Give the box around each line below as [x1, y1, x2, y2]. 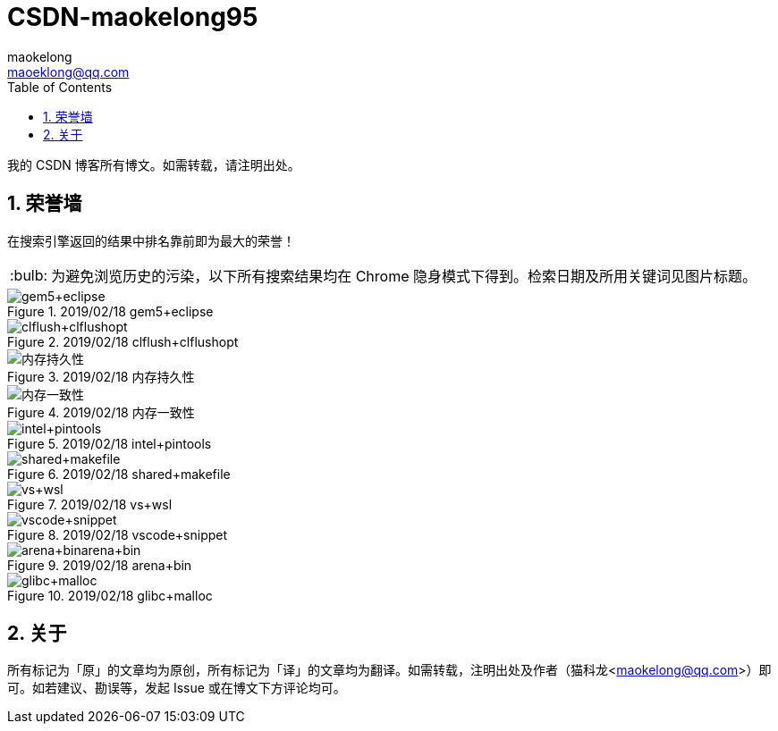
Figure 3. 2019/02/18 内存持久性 [7, 368, 195, 384]
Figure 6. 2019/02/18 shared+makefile [7, 466, 231, 482]
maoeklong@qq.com [7, 63, 130, 80]
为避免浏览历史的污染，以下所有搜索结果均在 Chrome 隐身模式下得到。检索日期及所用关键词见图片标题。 [51, 266, 757, 285]
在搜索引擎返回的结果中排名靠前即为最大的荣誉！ [7, 232, 295, 248]
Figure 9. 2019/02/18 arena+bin [7, 557, 192, 573]
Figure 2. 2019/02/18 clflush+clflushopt [7, 333, 239, 349]
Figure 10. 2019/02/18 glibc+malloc [7, 587, 213, 603]
